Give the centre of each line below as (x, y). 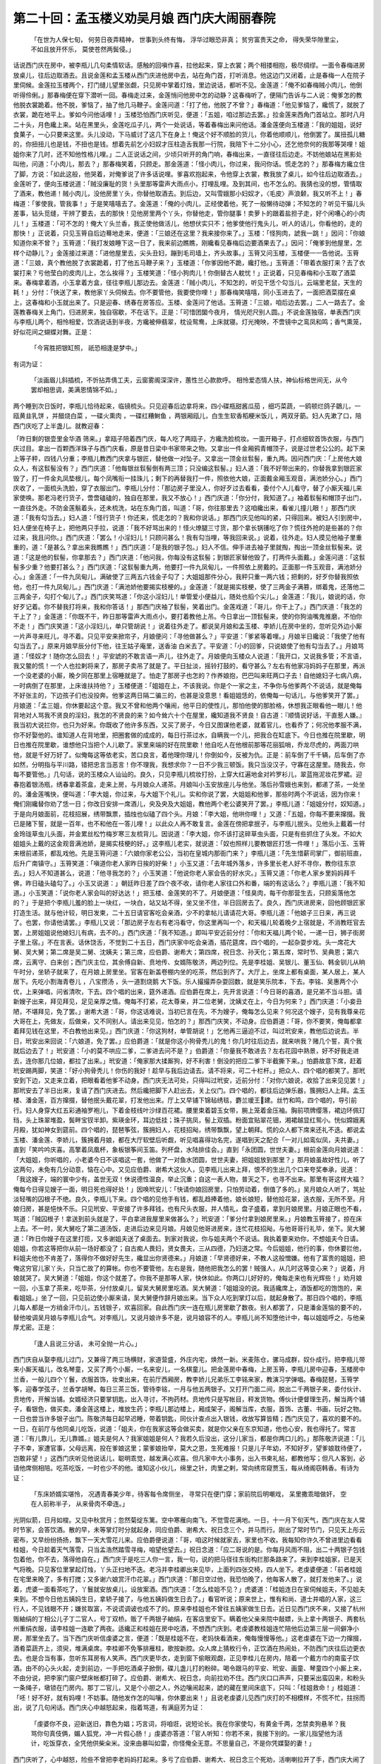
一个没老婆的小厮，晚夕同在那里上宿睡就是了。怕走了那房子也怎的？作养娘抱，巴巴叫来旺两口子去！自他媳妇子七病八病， (189, 676)
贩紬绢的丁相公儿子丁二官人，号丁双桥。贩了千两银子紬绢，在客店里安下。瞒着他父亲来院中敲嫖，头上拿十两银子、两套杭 (189, 1619)
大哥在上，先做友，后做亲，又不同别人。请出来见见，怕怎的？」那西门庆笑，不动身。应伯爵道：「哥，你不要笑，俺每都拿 (188, 1021)
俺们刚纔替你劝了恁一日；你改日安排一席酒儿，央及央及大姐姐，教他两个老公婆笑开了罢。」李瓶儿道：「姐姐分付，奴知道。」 (189, 804)
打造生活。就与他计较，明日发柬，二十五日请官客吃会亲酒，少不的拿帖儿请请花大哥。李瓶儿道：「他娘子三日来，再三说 (185, 912)
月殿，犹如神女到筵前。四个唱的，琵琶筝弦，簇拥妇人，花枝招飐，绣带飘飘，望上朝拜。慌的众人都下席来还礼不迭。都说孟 (189, 1130)
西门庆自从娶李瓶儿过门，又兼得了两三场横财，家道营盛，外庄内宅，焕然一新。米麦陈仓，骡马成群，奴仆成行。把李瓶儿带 (189, 1359)
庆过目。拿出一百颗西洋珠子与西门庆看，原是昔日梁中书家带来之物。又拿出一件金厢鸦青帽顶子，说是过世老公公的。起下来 (189, 449)
